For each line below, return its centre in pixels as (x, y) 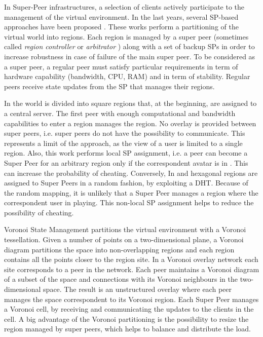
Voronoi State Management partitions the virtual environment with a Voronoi (125, 229)
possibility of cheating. (39, 212)
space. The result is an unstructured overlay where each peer (137, 289)
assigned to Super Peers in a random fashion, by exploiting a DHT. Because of (126, 183)
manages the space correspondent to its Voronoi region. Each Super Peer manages (131, 299)
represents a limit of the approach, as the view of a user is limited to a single (123, 143)
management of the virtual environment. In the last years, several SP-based (121, 16)
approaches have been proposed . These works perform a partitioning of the (121, 27)
